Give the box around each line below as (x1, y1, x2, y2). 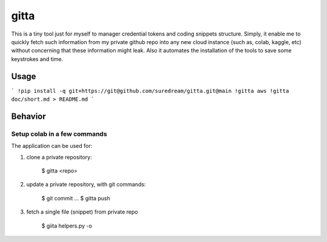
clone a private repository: (26, 153, 92, 161)
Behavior (11, 111, 47, 121)
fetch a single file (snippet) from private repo (26, 208, 139, 215)
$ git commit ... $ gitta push (41, 194, 110, 202)
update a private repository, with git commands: (26, 181, 146, 188)
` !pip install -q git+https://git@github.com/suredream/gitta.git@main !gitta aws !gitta (11, 88, 289, 94)
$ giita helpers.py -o (41, 222, 92, 229)
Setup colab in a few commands (11, 130, 107, 138)
